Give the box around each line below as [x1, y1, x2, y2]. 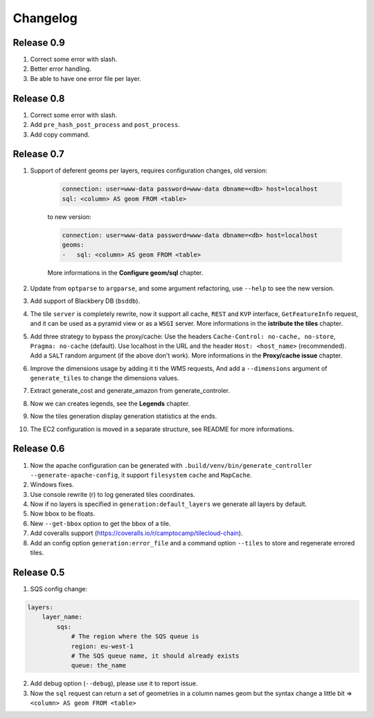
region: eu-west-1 [71, 642, 134, 650]
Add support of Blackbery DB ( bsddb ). [30, 297, 141, 305]
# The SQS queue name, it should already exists [71, 651, 240, 660]
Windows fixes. [30, 480, 74, 489]
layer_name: [42, 613, 83, 621]
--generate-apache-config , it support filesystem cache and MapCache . [30, 471, 252, 479]
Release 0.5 [12, 566, 65, 578]
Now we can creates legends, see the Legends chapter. [30, 399, 190, 408]
